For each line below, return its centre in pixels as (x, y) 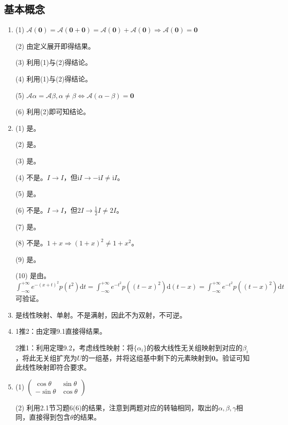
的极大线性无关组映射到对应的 (195, 347)
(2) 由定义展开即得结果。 (55, 46)
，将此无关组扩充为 (46, 357)
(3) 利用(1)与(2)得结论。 (54, 62)
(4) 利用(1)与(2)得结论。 (54, 78)
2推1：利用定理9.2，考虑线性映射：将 (74, 347)
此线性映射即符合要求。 (53, 367)
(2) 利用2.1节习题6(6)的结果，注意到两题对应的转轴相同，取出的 (117, 407)
